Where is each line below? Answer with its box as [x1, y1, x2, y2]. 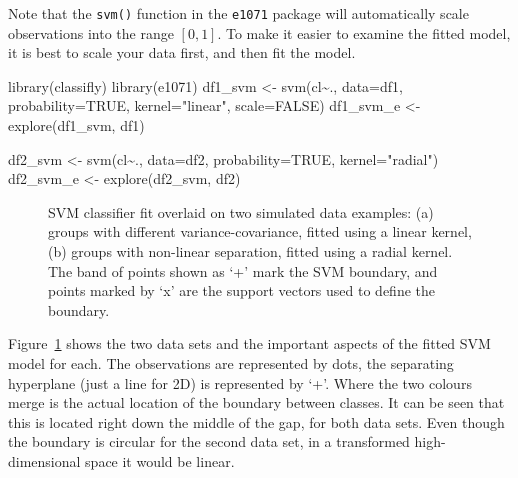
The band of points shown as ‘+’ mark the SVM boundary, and [48, 260, 438, 281]
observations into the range [8, 22, 174, 43]
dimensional [8, 450, 81, 471]
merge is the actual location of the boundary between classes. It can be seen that [8, 392, 505, 413]
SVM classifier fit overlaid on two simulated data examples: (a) [48, 201, 434, 222]
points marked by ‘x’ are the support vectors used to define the [48, 280, 436, 301]
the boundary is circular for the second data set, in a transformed [8, 431, 410, 452]
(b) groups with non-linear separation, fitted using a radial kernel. [48, 241, 453, 261]
